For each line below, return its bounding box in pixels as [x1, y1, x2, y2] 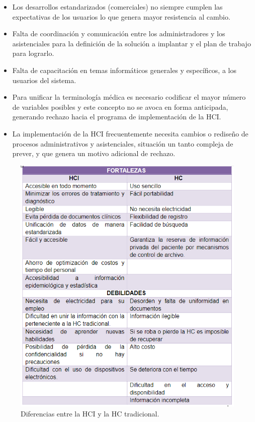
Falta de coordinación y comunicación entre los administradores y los [12, 28, 225, 39]
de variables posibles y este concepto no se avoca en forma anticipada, [12, 101, 228, 112]
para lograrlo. [12, 48, 54, 58]
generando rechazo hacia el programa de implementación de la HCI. [12, 111, 221, 122]
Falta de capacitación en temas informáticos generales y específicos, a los [12, 64, 236, 75]
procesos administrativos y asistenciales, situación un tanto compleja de [12, 138, 233, 149]
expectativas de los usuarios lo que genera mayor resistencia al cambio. [12, 11, 230, 22]
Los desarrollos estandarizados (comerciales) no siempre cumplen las [12, 2, 223, 12]
